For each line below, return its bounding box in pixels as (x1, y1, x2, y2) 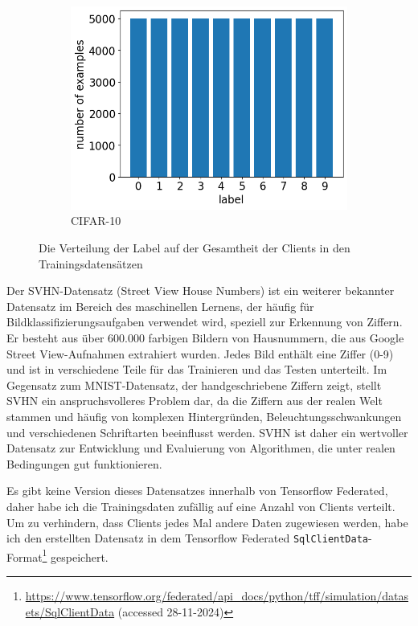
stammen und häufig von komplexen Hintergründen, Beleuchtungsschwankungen (6, 407, 402, 424)
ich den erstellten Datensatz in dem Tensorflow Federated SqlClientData (6, 530, 369, 546)
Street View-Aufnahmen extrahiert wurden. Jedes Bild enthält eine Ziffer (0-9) (6, 345, 394, 362)
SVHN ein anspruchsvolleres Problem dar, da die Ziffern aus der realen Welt (6, 392, 383, 409)
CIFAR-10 (71, 212, 121, 229)
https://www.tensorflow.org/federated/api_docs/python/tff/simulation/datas (25, 587, 408, 603)
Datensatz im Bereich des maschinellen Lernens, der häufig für (6, 297, 314, 314)
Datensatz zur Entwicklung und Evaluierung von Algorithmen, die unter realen (6, 440, 395, 456)
